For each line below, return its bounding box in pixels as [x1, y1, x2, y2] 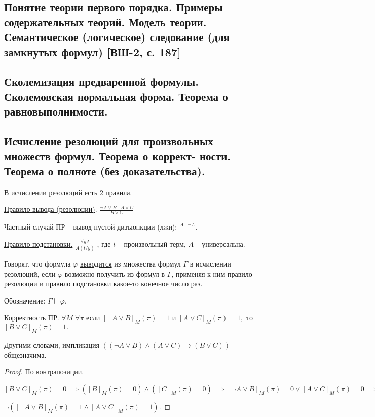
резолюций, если [4, 268, 56, 279]
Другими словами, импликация [4, 339, 99, 350]
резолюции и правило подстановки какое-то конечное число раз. [4, 278, 203, 289]
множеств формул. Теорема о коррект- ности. [4, 148, 231, 164]
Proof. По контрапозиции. [4, 366, 84, 377]
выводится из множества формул [80, 258, 181, 269]
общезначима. [4, 349, 47, 360]
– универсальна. [196, 238, 245, 249]
